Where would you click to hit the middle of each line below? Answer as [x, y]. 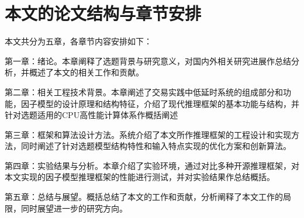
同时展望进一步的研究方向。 [74, 208]
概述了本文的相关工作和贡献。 [86, 72]
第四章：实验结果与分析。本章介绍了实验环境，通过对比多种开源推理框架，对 [152, 165]
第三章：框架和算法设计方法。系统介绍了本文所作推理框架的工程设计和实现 [148, 134]
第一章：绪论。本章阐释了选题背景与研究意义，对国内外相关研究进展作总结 [148, 60]
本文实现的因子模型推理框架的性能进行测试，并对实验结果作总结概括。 [140, 177]
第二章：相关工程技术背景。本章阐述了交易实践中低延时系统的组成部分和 [144, 91]
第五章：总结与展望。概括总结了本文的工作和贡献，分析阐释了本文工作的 [144, 197]
